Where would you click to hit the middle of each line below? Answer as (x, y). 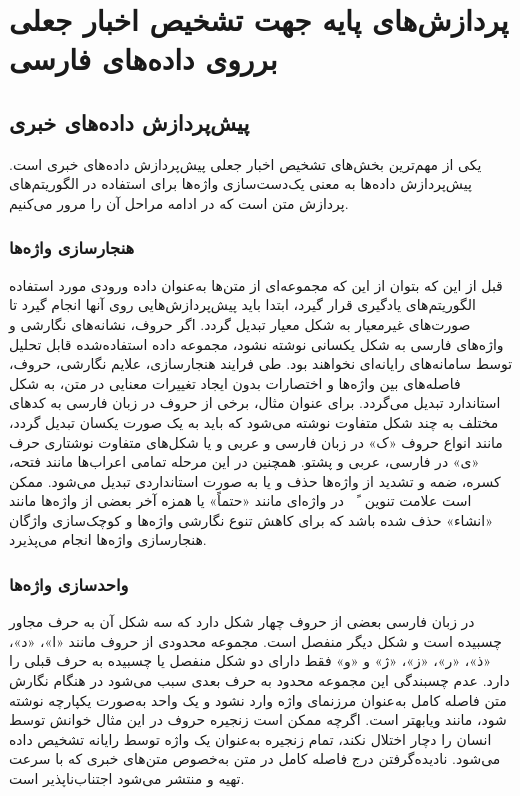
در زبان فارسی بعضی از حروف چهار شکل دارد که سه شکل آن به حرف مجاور (242, 621)
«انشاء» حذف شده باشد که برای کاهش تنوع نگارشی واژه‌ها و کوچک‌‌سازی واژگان (251, 519)
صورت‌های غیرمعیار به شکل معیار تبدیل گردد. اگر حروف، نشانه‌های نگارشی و (240, 323)
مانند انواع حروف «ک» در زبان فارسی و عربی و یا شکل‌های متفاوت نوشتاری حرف (256, 441)
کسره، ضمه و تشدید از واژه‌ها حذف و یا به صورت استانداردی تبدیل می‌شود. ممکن (255, 480)
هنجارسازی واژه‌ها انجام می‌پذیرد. (108, 539)
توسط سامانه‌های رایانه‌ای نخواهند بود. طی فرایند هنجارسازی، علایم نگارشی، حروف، (261, 363)
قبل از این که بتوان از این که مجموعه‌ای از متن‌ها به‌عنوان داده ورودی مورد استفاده (256, 284)
